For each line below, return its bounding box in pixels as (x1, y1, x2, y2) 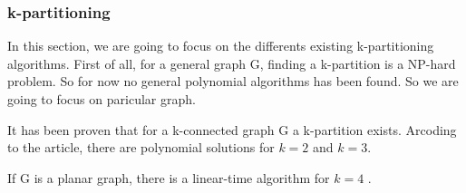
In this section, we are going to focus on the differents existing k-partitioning (7, 36, 434, 55)
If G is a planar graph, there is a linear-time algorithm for (7, 168, 330, 187)
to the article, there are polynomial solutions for (7, 138, 275, 157)
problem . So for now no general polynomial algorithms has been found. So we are (7, 72, 459, 91)
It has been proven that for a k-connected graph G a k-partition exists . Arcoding (7, 120, 457, 139)
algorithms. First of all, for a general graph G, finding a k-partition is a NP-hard (7, 53, 456, 72)
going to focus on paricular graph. (7, 90, 196, 108)
